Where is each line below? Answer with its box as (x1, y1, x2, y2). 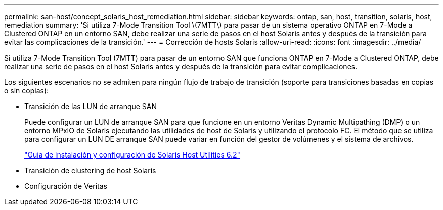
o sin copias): (4, 86, 49, 95)
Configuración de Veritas (24, 182, 107, 190)
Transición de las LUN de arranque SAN (24, 102, 157, 111)
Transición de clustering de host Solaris (24, 166, 156, 175)
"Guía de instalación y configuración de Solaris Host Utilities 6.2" (24, 150, 241, 159)
